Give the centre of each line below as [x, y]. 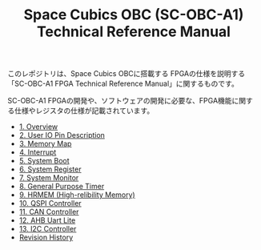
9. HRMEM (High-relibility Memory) [77, 195]
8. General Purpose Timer [62, 187]
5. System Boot [44, 161]
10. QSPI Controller [50, 204]
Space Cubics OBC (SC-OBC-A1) [134, 15]
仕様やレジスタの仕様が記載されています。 [84, 111]
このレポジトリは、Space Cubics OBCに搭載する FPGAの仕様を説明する [126, 74]
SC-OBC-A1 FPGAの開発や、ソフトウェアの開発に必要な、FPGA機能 [120, 101]
